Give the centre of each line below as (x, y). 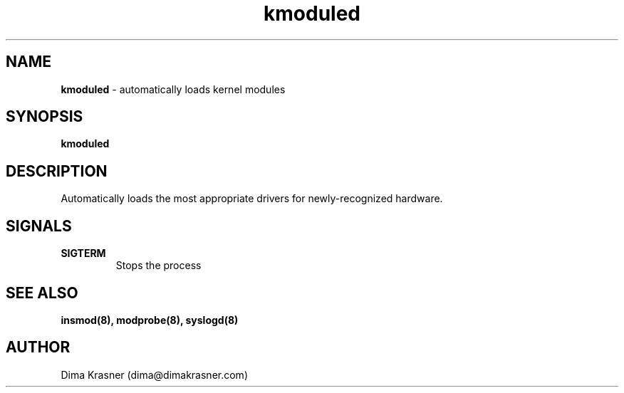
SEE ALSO (42, 293)
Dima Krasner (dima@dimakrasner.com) (154, 374)
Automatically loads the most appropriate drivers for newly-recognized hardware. (252, 199)
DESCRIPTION (57, 171)
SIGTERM (83, 253)
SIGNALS (39, 226)
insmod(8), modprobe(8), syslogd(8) (150, 320)
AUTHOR (38, 347)
